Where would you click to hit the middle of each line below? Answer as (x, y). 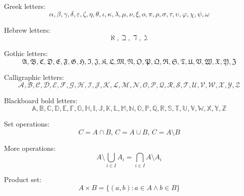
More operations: (30, 148)
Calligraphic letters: (34, 77)
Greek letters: (25, 6)
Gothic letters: (26, 53)
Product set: (23, 179)
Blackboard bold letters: (41, 100)
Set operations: (27, 123)
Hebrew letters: (27, 30)
